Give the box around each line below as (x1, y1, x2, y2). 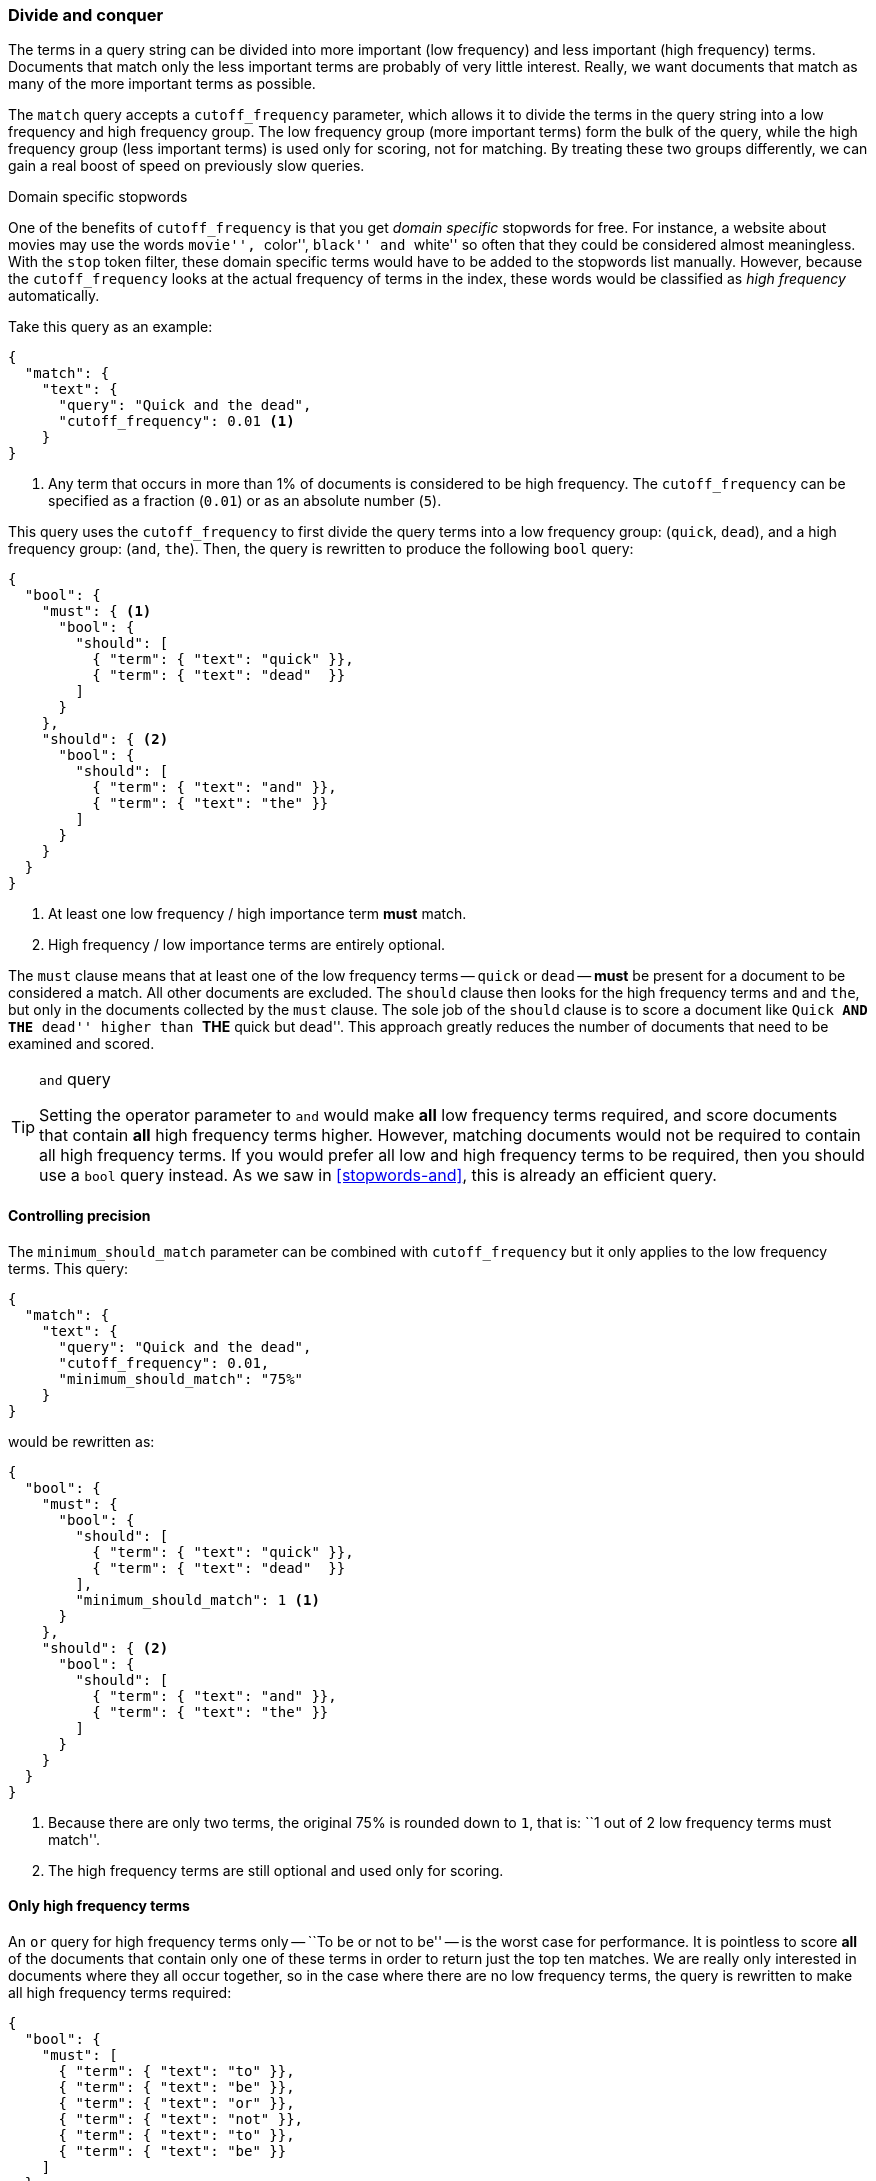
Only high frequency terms (8, 1897, 190, 1915)
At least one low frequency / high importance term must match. (48, 905, 467, 923)
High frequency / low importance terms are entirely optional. (48, 936, 446, 954)
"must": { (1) (41, 603, 152, 620)
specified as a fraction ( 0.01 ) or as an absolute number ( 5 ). (48, 492, 442, 510)
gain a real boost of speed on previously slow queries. (8, 157, 365, 175)
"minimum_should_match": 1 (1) (75, 1591, 320, 1608)
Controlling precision (8, 1206, 151, 1224)
